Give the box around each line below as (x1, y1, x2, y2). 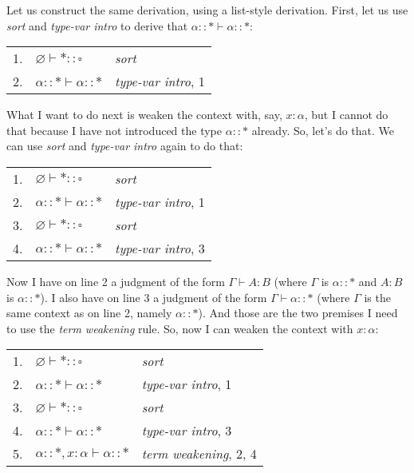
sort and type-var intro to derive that (6, 17, 188, 34)
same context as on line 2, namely (6, 304, 172, 321)
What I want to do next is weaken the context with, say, (6, 106, 282, 123)
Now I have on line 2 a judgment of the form (6, 272, 225, 289)
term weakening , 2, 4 (141, 444, 257, 463)
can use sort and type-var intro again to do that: (6, 137, 243, 154)
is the (364, 288, 391, 305)
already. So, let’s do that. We (251, 121, 395, 138)
